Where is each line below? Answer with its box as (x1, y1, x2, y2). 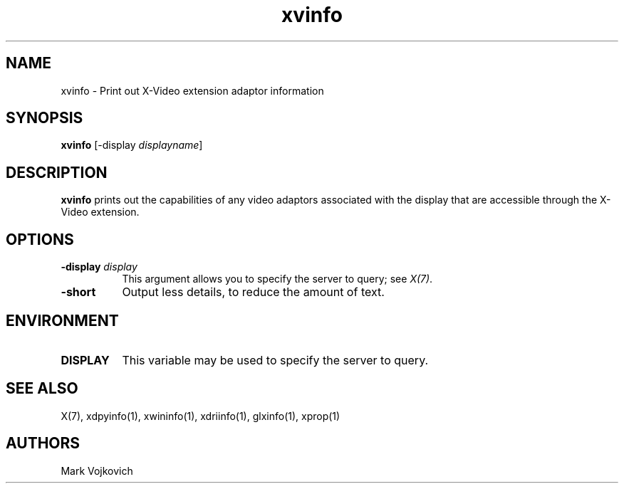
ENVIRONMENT (6, 311, 119, 330)
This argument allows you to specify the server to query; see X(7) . (122, 273, 433, 285)
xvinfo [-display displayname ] (61, 139, 203, 152)
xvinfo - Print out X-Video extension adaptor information (61, 84, 324, 97)
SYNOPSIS (6, 109, 83, 127)
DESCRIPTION (6, 163, 108, 182)
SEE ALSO (6, 379, 78, 398)
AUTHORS (6, 434, 80, 453)
